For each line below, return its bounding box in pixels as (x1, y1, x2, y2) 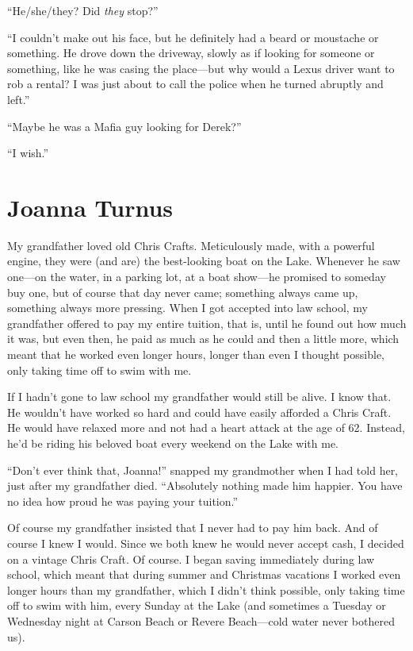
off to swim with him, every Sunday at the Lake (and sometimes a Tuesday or (7, 597, 386, 614)
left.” (7, 91, 30, 107)
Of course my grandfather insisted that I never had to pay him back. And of (7, 519, 378, 536)
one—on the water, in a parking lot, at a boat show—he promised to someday (7, 268, 386, 285)
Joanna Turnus (7, 191, 174, 223)
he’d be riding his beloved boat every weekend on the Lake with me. (7, 435, 338, 451)
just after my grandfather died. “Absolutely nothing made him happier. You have (7, 477, 403, 494)
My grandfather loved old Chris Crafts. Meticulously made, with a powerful (7, 237, 375, 253)
